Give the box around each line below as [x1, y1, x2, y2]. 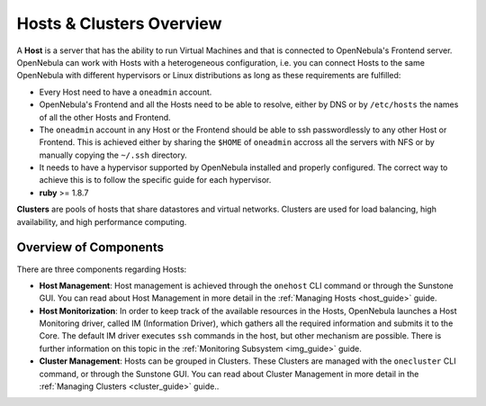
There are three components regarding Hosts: [16, 264, 187, 275]
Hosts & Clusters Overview [16, 14, 222, 33]
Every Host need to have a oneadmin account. [39, 86, 212, 97]
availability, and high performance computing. [16, 216, 187, 227]
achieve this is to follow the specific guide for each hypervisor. [39, 175, 272, 185]
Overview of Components [16, 239, 164, 256]
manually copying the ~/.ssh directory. [39, 149, 188, 160]
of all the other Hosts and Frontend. [39, 112, 171, 122]
